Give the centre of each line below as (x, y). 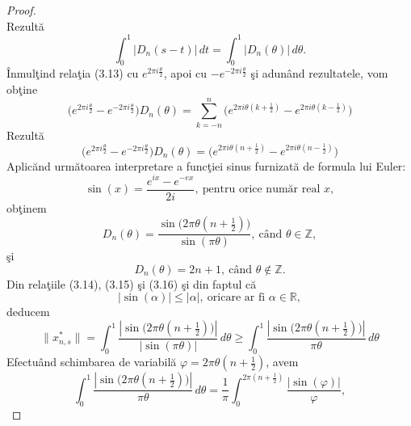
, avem (282, 362)
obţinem (27, 207)
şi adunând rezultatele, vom (319, 73)
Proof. (21, 10)
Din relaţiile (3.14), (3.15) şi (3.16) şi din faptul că (132, 283)
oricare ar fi (236, 298)
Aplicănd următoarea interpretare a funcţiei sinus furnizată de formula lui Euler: (206, 165)
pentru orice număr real (261, 190)
